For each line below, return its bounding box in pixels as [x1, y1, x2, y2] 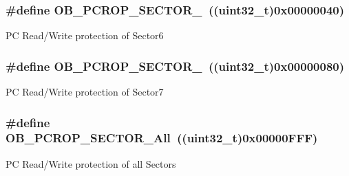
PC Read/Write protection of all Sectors [6, 156, 176, 170]
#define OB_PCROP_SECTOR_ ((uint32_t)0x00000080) [6, 57, 345, 74]
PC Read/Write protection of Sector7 [6, 85, 164, 99]
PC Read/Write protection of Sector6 [6, 28, 164, 43]
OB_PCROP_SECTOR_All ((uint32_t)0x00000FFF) [6, 129, 318, 146]
